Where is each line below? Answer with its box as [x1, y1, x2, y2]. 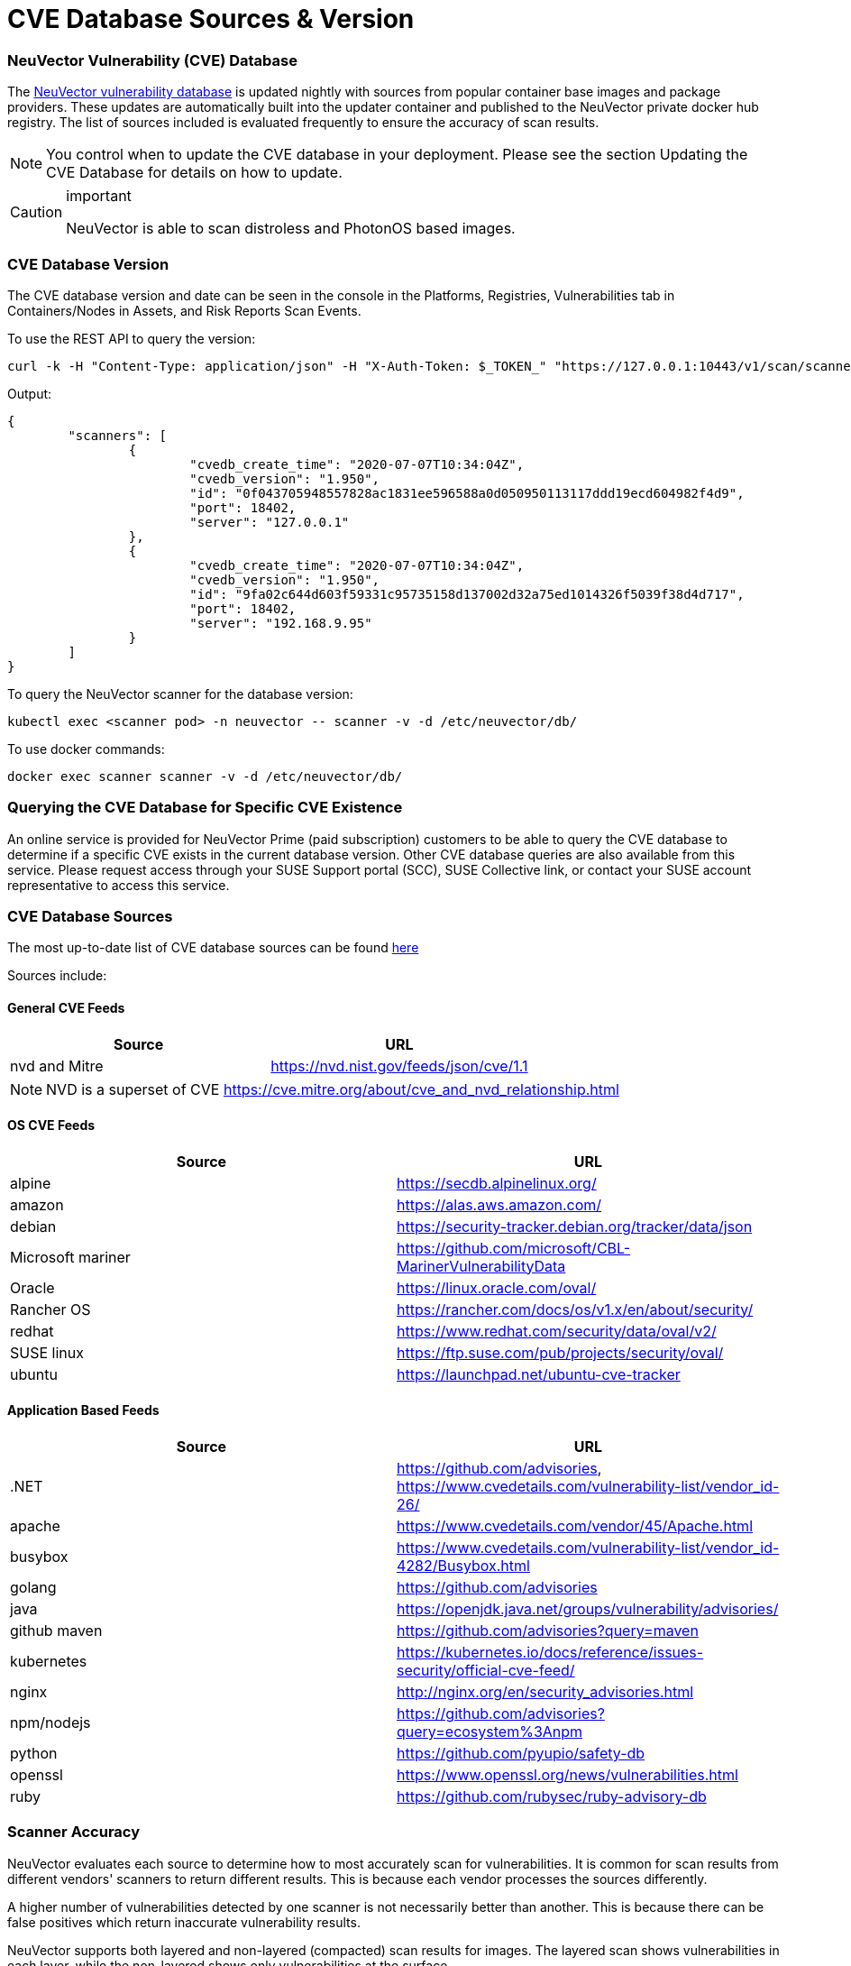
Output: [7, 385, 52, 401]
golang [10, 1578, 57, 1597]
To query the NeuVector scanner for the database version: [7, 685, 353, 702]
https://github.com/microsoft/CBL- [397, 1238, 631, 1257]
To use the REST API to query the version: [7, 330, 256, 346]
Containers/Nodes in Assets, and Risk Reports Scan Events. [7, 302, 361, 318]
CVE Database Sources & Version [7, 4, 415, 34]
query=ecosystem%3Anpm [397, 1723, 583, 1741]
